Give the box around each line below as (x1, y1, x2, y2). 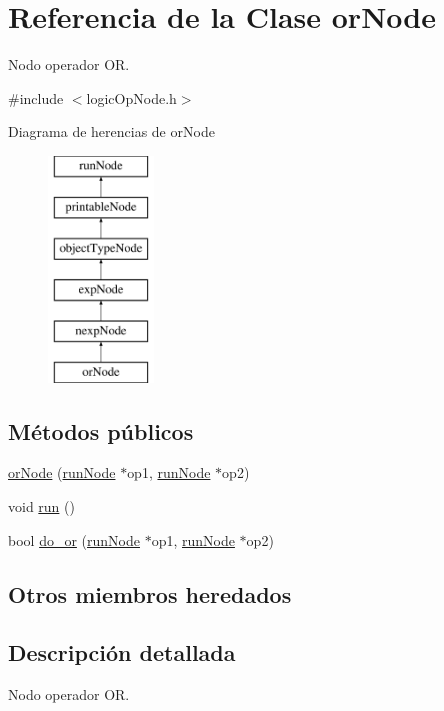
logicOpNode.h (86, 87, 177, 108)
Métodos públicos (8, 415, 194, 446)
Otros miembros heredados (8, 578, 292, 609)
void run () (8, 496, 75, 517)
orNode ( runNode (8, 462, 116, 483)
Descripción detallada (8, 637, 236, 668)
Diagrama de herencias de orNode (8, 121, 215, 142)
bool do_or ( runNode (8, 529, 140, 550)
